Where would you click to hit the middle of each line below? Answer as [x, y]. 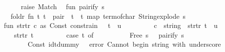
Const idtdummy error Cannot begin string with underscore [124, 44]
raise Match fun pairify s [62, 6]
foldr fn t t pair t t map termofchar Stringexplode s [98, 16]
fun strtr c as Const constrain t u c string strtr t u [111, 25]
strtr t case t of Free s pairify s [99, 34]
